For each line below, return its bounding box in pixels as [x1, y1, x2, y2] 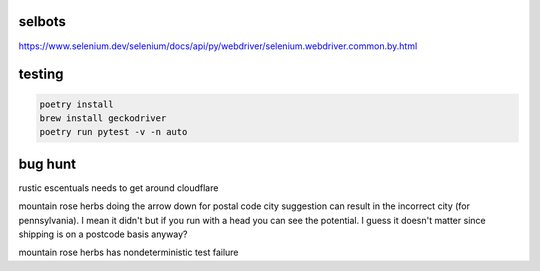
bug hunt [18, 155, 77, 172]
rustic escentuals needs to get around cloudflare [18, 181, 219, 194]
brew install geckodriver [39, 112, 167, 124]
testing [18, 66, 64, 83]
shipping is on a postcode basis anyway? [18, 228, 188, 240]
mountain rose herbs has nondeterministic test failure [18, 246, 239, 259]
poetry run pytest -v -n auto [39, 126, 188, 138]
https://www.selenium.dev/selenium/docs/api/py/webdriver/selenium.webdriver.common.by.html [18, 40, 418, 52]
